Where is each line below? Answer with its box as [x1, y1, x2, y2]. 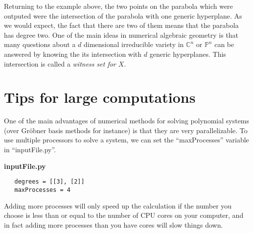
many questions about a [4, 39, 76, 49]
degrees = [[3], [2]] [14, 178, 85, 186]
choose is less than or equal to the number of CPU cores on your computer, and [4, 210, 244, 220]
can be [214, 39, 234, 49]
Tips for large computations [4, 87, 196, 107]
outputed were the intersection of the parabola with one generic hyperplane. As [4, 10, 242, 21]
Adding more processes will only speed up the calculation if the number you [4, 200, 232, 210]
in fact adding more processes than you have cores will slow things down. [4, 219, 223, 230]
